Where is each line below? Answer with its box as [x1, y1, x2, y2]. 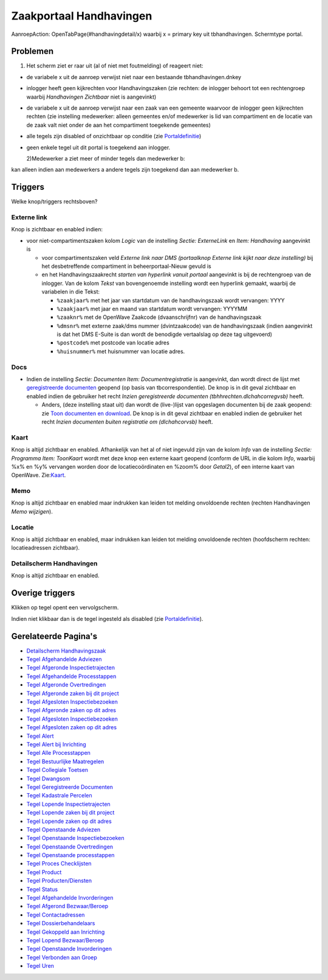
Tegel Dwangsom [26, 775, 70, 782]
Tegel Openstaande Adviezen [26, 825, 101, 833]
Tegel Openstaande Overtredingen [26, 843, 114, 850]
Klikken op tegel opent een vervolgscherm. [11, 604, 119, 611]
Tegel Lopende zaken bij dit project [26, 809, 115, 816]
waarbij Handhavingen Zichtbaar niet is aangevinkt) [26, 93, 157, 100]
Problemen [11, 46, 54, 57]
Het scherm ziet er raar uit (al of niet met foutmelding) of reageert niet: [26, 62, 203, 69]
